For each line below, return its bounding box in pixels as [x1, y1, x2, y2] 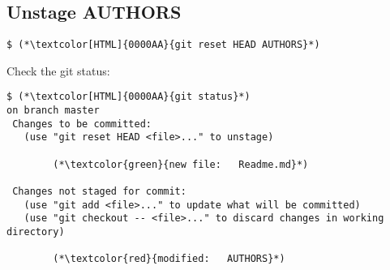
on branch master [6, 105, 100, 117]
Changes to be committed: [12, 118, 152, 130]
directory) [6, 226, 65, 238]
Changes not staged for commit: [12, 186, 186, 198]
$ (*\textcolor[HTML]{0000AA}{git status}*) [6, 91, 251, 103]
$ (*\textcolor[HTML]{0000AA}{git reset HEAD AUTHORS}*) [6, 39, 320, 51]
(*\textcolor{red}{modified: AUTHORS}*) [53, 253, 285, 265]
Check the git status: [6, 62, 110, 79]
